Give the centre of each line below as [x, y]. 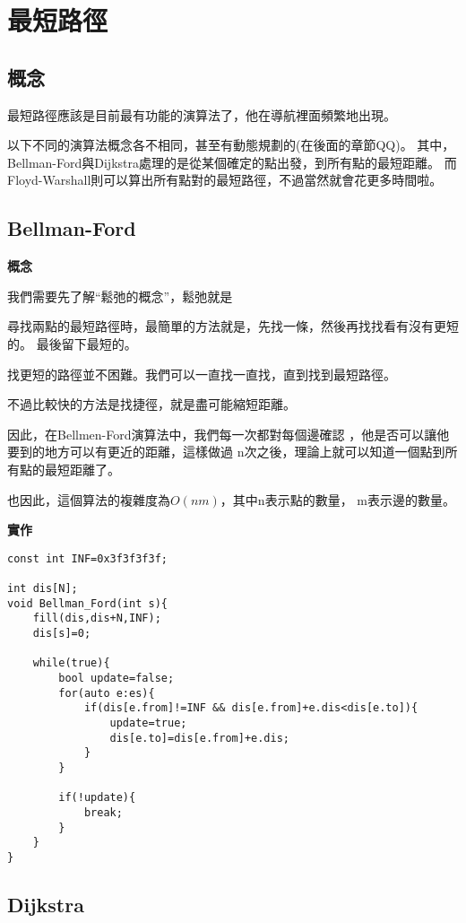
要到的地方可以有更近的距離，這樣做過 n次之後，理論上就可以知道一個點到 [226, 452]
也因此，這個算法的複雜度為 [89, 499]
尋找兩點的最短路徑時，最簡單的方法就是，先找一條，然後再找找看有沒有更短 [233, 326]
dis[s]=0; [62, 633]
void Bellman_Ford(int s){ [87, 603]
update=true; [148, 723]
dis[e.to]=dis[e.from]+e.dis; [199, 738]
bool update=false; [116, 678]
